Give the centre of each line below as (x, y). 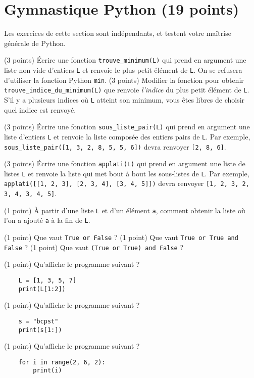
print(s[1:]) (40, 330)
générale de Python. (35, 43)
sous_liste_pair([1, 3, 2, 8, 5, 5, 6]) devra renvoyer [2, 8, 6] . (115, 146)
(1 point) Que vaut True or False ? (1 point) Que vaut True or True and (121, 237)
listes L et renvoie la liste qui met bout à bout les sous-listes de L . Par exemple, (127, 173)
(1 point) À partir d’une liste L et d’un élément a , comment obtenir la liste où (125, 210)
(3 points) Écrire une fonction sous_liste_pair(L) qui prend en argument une (127, 127)
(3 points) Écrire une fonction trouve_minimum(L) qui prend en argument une (125, 60)
